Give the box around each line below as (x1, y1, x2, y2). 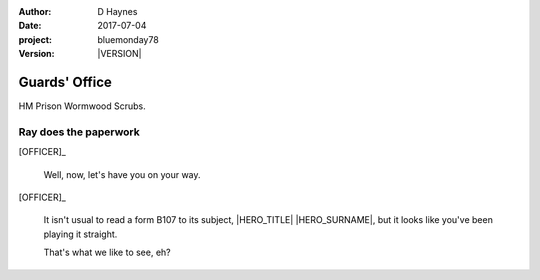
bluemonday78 (97, 33, 159, 45)
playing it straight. (43, 228, 118, 240)
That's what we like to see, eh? (43, 246, 172, 259)
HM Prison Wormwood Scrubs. (18, 100, 146, 112)
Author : (18, 6, 52, 17)
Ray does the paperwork (18, 125, 140, 139)
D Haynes (97, 6, 138, 17)
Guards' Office (18, 73, 112, 90)
